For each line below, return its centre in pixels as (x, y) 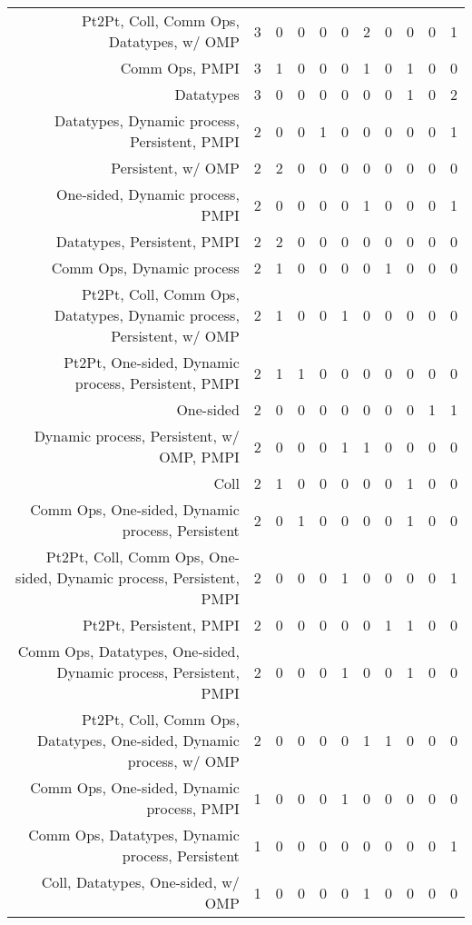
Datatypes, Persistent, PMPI (147, 241)
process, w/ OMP (183, 761)
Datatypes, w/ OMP (174, 41)
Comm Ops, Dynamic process (145, 268)
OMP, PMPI (199, 457)
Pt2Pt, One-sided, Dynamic (152, 362)
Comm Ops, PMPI (180, 68)
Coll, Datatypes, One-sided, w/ (140, 882)
